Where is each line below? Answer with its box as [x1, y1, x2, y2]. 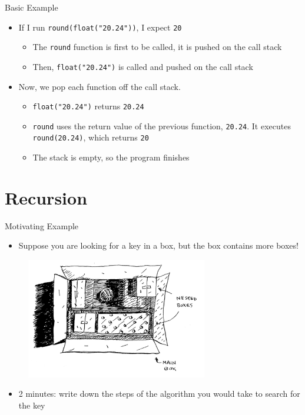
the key [18, 399, 45, 411]
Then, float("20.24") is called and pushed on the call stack [32, 60, 253, 72]
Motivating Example [5, 219, 79, 232]
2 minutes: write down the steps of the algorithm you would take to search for [18, 387, 300, 400]
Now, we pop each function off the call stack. [18, 80, 181, 92]
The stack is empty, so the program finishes [32, 151, 190, 163]
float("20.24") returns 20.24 [32, 100, 144, 112]
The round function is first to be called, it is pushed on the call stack [32, 41, 282, 53]
